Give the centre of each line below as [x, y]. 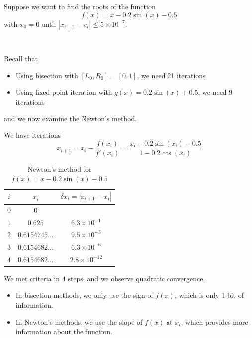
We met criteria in [32, 278]
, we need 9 [215, 92]
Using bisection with [47, 75]
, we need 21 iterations [171, 75]
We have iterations [33, 135]
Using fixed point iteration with [64, 92]
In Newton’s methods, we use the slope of [79, 321]
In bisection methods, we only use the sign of [84, 295]
